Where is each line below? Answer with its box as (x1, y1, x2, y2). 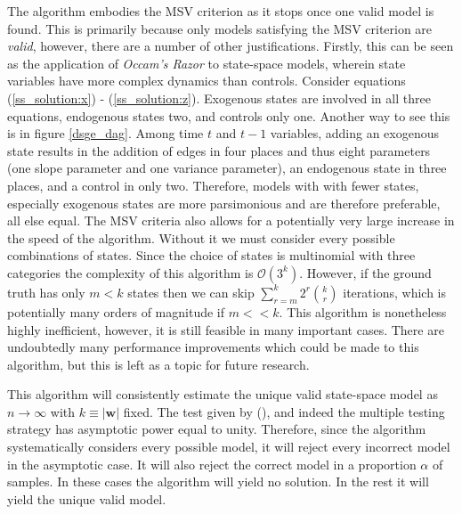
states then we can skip (127, 282, 255, 301)
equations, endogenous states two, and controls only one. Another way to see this (7, 106, 450, 125)
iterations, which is (343, 282, 446, 301)
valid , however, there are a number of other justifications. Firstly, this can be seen (7, 37, 454, 55)
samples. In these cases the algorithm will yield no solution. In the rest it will (7, 472, 429, 491)
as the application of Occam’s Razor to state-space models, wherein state (7, 53, 406, 72)
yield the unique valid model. (7, 489, 166, 508)
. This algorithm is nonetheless (279, 302, 447, 321)
